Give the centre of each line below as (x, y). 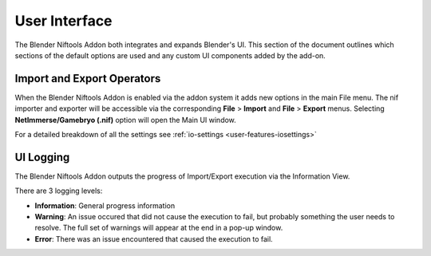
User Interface (63, 21)
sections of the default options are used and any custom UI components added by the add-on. (170, 55)
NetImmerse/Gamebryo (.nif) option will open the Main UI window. (126, 120)
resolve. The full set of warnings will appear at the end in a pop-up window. (159, 228)
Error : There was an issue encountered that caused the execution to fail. (154, 238)
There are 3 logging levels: (59, 191)
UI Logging (42, 157)
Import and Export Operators (88, 79)
